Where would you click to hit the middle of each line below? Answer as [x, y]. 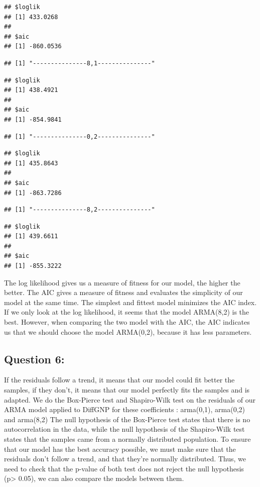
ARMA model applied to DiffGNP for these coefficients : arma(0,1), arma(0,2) [125, 409]
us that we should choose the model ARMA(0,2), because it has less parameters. [128, 331]
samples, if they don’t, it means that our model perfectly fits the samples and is [127, 390]
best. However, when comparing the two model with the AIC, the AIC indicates [127, 322]
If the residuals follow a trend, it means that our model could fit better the [119, 380]
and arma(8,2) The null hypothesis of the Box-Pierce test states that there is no [127, 419]
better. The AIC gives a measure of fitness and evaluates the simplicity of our [123, 292]
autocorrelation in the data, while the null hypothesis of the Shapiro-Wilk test [124, 429]
